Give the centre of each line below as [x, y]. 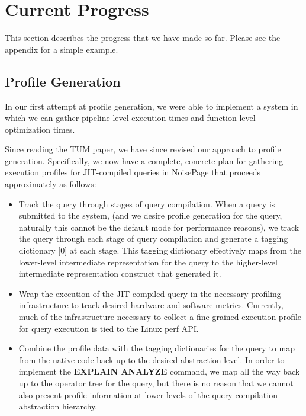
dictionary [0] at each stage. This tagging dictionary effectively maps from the [160, 250]
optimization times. [40, 129]
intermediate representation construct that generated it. [120, 273]
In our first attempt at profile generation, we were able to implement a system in [152, 106]
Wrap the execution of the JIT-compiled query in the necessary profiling [150, 293]
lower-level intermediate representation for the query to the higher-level [148, 262]
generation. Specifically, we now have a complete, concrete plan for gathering [144, 160]
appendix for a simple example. [62, 49]
